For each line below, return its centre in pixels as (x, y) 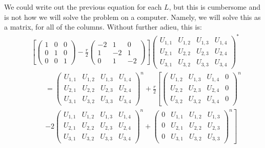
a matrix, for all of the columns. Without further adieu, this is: (103, 27)
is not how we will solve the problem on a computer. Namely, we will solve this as (132, 17)
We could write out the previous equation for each (83, 7)
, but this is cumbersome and (215, 7)
